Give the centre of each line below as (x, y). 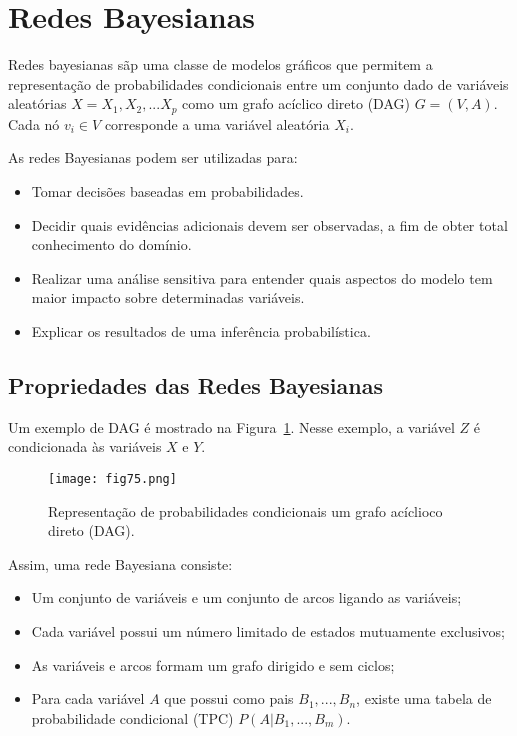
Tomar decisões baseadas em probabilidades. (167, 190)
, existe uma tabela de (424, 698)
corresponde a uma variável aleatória (217, 123)
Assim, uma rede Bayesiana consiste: (120, 563)
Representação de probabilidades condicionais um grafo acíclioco (245, 510)
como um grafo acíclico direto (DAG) (296, 103)
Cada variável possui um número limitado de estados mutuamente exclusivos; (268, 630)
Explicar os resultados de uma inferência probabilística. (201, 330)
